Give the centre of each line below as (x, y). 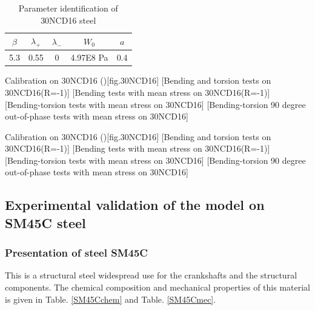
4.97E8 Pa (89, 57)
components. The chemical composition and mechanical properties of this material (158, 287)
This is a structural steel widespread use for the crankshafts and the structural (151, 275)
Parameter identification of (68, 8)
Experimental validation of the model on (135, 205)
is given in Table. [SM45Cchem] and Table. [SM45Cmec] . (111, 299)
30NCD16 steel (68, 20)
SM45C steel (45, 222)
